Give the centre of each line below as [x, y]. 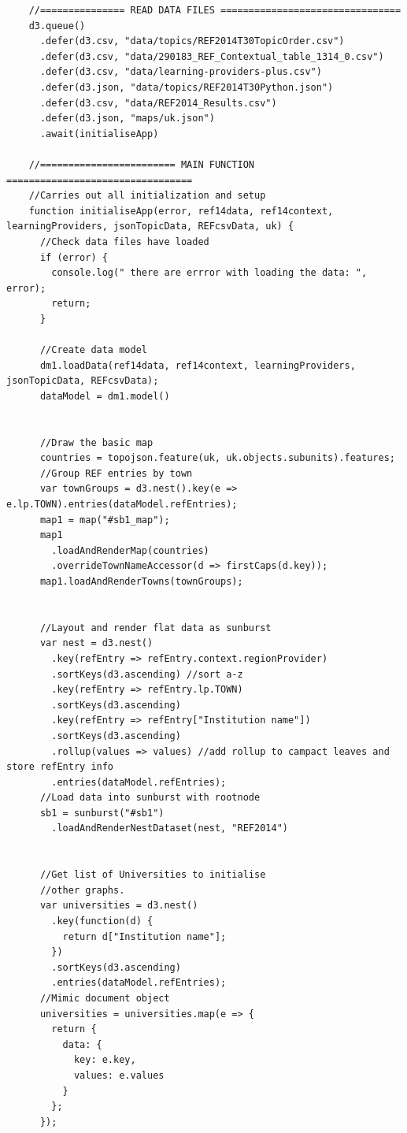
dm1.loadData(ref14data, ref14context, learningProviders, [198, 365]
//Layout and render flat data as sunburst [155, 628]
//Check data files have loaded [124, 241]
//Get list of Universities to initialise [153, 875]
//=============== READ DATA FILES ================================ [215, 10]
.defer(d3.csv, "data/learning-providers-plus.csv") [181, 72]
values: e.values [119, 1075]
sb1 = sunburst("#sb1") [102, 813]
